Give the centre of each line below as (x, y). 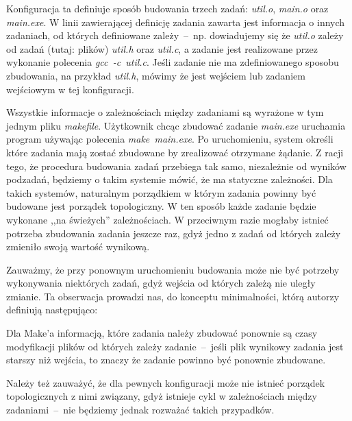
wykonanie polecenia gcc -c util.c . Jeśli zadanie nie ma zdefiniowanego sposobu (173, 62)
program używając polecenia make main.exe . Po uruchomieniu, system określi (170, 139)
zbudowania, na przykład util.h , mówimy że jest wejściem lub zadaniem (156, 75)
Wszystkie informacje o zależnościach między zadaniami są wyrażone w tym (165, 112)
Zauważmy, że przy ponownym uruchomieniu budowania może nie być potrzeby (173, 269)
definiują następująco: (52, 310)
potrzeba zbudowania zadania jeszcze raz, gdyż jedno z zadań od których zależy (174, 233)
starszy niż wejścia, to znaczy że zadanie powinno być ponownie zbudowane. (166, 360)
